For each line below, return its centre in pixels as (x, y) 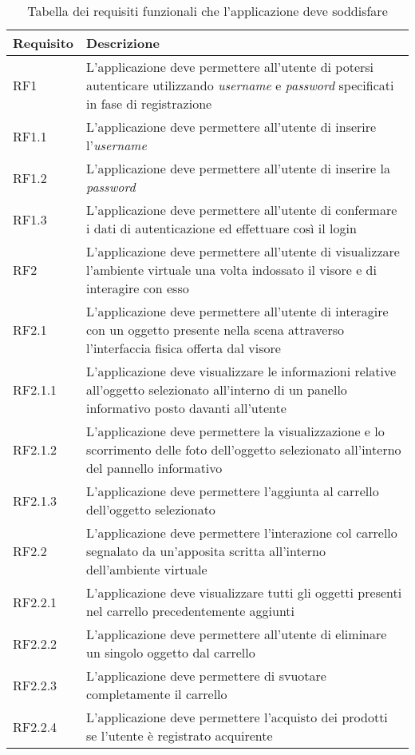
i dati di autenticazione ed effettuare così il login (221, 228)
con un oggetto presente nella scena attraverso (215, 330)
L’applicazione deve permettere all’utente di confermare (242, 210)
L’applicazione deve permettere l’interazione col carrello (242, 532)
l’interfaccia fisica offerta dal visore (184, 348)
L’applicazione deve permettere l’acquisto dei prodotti (237, 717)
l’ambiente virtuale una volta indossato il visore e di (231, 270)
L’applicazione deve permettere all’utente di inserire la (238, 168)
